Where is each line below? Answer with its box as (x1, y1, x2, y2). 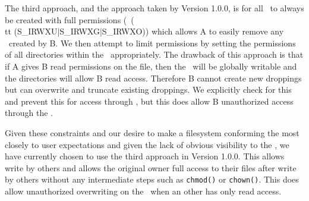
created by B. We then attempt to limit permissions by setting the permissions (8, 36, 296, 49)
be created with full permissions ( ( (5, 13, 134, 26)
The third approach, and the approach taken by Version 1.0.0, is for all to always (5, 2, 304, 14)
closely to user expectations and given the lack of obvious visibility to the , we (5, 138, 289, 150)
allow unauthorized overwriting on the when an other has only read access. (5, 184, 282, 197)
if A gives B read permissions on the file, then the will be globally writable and (5, 59, 297, 72)
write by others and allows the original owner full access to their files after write (5, 161, 297, 174)
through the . (5, 106, 53, 119)
